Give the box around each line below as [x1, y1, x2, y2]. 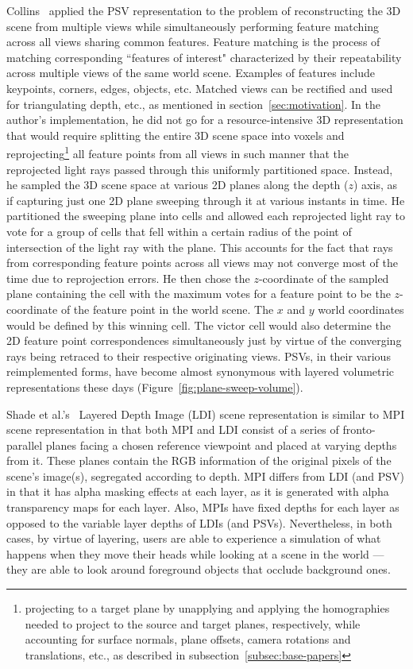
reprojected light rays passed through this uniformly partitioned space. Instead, [6, 160, 393, 177]
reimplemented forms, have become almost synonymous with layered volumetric [6, 363, 395, 380]
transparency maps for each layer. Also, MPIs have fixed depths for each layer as [6, 499, 399, 516]
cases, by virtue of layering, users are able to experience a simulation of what [6, 530, 381, 547]
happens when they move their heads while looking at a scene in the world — [6, 545, 384, 562]
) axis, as [353, 176, 397, 193]
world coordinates [318, 300, 404, 317]
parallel [6, 436, 43, 453]
